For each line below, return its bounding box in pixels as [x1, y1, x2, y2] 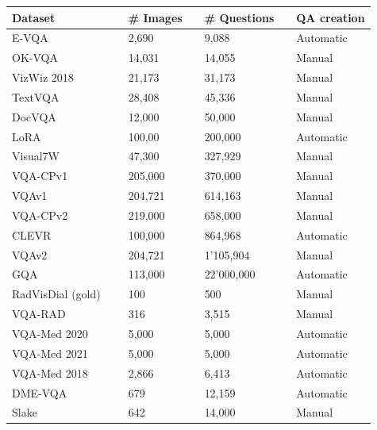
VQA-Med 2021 [12, 344, 88, 361]
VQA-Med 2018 [12, 364, 88, 381]
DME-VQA [12, 384, 67, 401]
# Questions [204, 9, 275, 25]
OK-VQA [12, 49, 58, 66]
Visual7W [12, 148, 60, 164]
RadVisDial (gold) [12, 286, 101, 302]
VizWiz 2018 [12, 69, 74, 86]
